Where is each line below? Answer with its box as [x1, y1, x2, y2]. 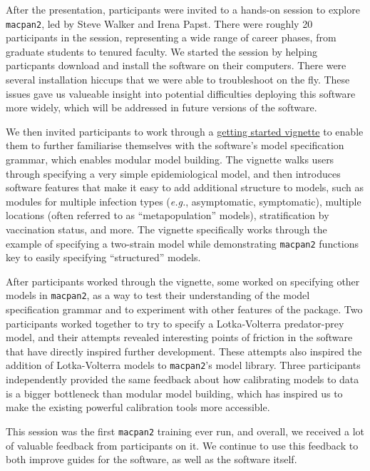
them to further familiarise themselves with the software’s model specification [6, 138, 344, 153]
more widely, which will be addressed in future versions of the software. [6, 100, 317, 115]
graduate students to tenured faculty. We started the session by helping [6, 44, 317, 59]
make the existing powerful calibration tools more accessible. [6, 400, 270, 415]
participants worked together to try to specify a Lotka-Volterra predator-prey [6, 315, 344, 330]
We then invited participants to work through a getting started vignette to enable [6, 123, 364, 138]
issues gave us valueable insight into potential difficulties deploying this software [6, 86, 356, 101]
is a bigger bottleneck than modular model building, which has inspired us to [6, 385, 343, 400]
